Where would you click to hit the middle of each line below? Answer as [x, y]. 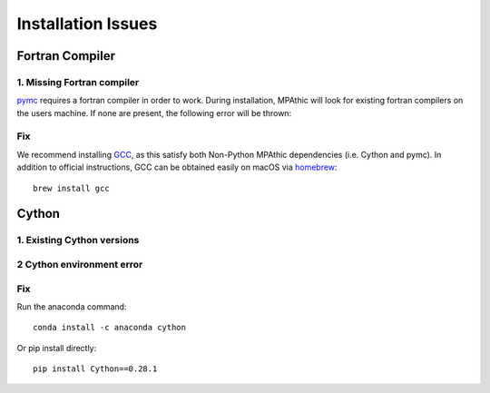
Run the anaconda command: [72, 306]
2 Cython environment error [80, 264]
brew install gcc [71, 188]
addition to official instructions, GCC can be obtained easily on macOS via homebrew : [177, 167]
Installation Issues [87, 24]
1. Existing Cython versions [78, 241]
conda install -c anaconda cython [109, 328]
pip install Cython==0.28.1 [95, 369]
